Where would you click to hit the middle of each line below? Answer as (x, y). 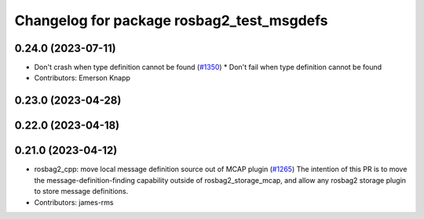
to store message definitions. (81, 192)
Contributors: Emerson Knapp (82, 78)
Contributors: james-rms (74, 202)
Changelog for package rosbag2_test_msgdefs (172, 20)
